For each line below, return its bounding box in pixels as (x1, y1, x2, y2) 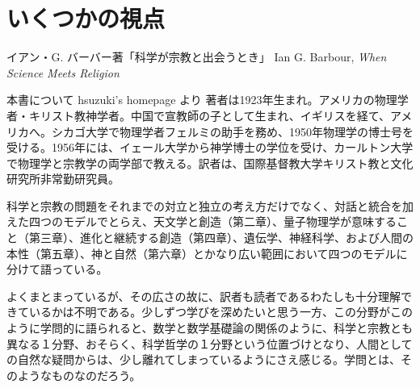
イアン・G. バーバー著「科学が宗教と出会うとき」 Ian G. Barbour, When (6, 48, 387, 65)
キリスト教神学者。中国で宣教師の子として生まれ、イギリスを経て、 (28, 106, 391, 123)
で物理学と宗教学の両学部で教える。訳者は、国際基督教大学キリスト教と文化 (6, 154, 414, 171)
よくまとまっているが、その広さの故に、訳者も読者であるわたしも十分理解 (6, 287, 401, 304)
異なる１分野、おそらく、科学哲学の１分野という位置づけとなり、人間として (6, 335, 413, 352)
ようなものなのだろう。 (17, 366, 141, 383)
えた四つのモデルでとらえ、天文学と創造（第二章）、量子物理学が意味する (6, 213, 397, 230)
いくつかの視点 (6, 2, 166, 35)
